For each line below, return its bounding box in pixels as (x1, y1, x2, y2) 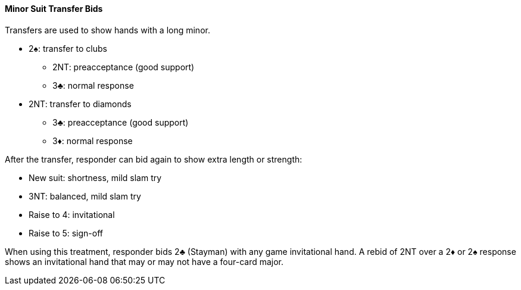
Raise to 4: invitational (29, 209, 115, 220)
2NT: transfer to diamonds (29, 98, 132, 109)
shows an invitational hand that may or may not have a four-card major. (5, 256, 284, 267)
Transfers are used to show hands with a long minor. (5, 24, 210, 35)
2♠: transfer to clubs (29, 43, 107, 54)
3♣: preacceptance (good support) (52, 117, 189, 127)
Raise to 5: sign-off (29, 227, 104, 238)
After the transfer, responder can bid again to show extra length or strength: (5, 154, 302, 164)
